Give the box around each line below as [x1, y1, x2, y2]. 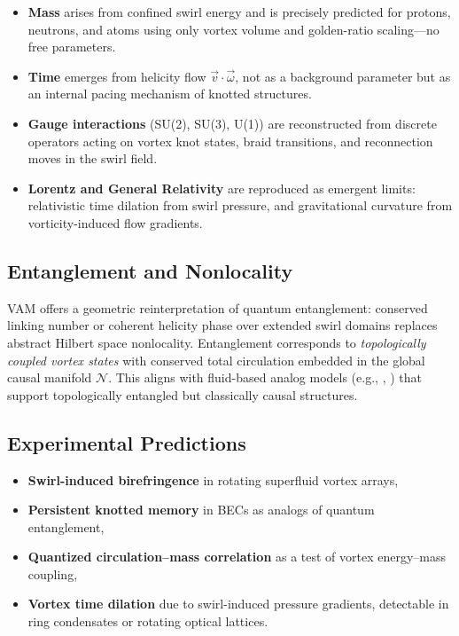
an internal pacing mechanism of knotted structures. [27, 84, 312, 103]
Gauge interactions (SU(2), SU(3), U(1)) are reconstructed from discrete [27, 114, 437, 132]
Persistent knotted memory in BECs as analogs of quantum [27, 500, 375, 519]
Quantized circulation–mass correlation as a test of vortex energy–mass [27, 547, 447, 566]
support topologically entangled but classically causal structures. [7, 385, 358, 404]
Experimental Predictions [7, 428, 246, 456]
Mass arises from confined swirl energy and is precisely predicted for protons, [27, 3, 451, 20]
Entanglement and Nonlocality [7, 256, 293, 284]
